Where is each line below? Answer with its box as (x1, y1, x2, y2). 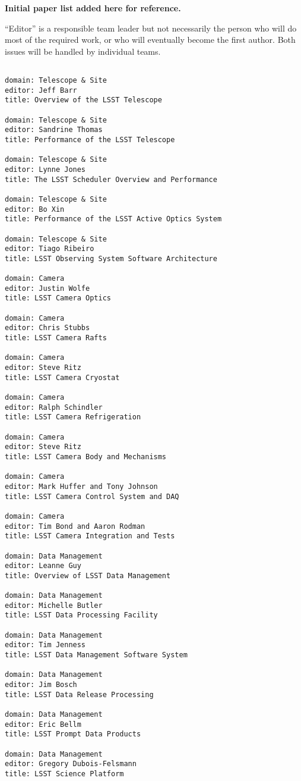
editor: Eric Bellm (5, 720, 81, 729)
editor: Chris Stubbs (5, 324, 90, 333)
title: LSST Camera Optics (5, 294, 111, 303)
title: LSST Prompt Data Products (5, 730, 141, 739)
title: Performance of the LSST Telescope (5, 135, 175, 144)
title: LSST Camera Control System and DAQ (5, 492, 179, 501)
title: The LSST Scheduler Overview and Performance (5, 175, 217, 184)
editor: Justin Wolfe (5, 284, 90, 293)
